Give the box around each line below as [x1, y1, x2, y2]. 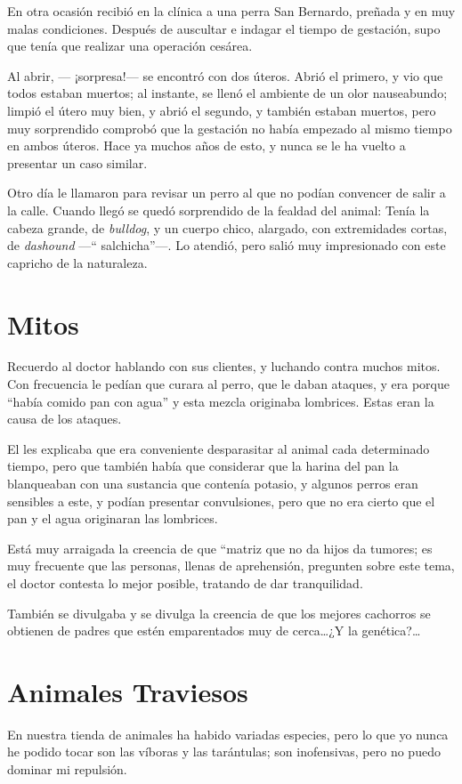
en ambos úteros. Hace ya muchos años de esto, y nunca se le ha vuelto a [7, 136, 406, 155]
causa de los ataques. [7, 409, 122, 428]
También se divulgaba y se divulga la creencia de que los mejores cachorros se [7, 603, 431, 622]
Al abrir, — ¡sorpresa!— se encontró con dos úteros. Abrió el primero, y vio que [7, 66, 443, 85]
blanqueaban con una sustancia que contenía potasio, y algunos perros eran [7, 474, 418, 492]
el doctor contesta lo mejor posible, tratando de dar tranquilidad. [7, 573, 363, 592]
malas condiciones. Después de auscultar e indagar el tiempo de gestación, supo [7, 19, 441, 37]
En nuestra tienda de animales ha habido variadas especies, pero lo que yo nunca [7, 724, 449, 743]
